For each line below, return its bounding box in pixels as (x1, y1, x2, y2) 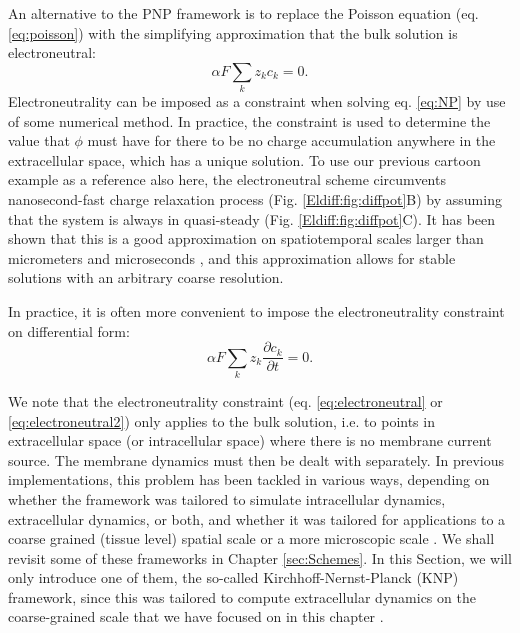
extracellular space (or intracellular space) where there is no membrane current (8, 430, 492, 451)
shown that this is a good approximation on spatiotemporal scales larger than (8, 228, 484, 249)
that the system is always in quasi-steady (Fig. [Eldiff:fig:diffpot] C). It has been (8, 208, 496, 229)
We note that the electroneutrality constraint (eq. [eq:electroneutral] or (8, 390, 443, 411)
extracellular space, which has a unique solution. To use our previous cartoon (8, 149, 481, 170)
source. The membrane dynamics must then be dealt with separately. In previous (8, 449, 504, 470)
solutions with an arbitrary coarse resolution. (8, 267, 284, 288)
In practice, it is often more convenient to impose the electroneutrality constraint (8, 300, 505, 321)
